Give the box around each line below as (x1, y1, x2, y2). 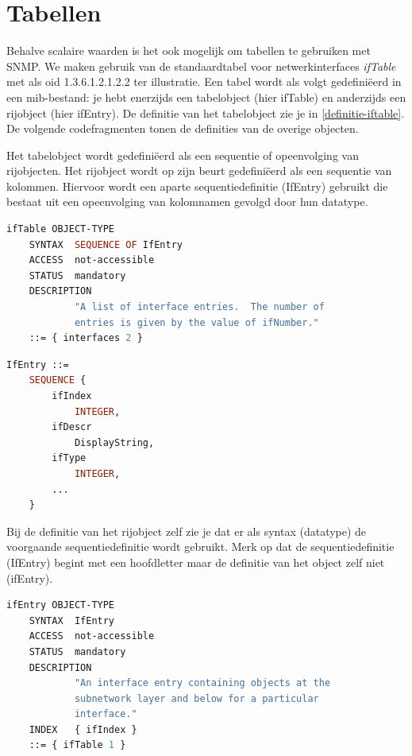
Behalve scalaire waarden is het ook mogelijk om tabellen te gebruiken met (6, 42, 371, 59)
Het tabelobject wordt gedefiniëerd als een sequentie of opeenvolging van (6, 146, 359, 163)
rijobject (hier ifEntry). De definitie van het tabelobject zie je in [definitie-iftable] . (6, 104, 405, 121)
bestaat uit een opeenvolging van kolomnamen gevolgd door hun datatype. (6, 193, 368, 210)
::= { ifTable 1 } (29, 739, 126, 751)
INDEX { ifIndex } (29, 723, 137, 735)
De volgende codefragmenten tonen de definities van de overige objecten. (6, 120, 359, 137)
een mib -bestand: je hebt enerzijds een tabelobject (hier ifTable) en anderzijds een (6, 88, 406, 105)
